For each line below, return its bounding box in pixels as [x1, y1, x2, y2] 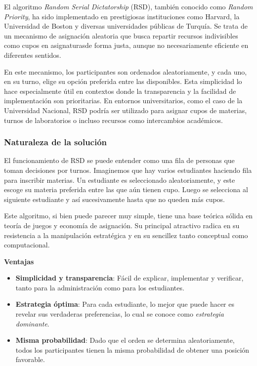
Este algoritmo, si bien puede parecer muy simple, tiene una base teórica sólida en [4, 210, 253, 221]
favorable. [15, 354, 45, 365]
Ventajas [4, 256, 34, 266]
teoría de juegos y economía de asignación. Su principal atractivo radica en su [4, 220, 240, 230]
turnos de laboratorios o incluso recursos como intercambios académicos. [4, 115, 223, 125]
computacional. [4, 240, 50, 250]
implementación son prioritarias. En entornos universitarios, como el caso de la [4, 95, 243, 106]
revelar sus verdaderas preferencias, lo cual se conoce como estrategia [15, 309, 224, 319]
